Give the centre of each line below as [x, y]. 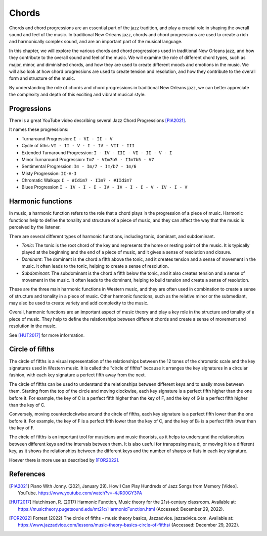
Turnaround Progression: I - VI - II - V [67, 138]
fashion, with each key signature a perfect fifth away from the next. [77, 375]
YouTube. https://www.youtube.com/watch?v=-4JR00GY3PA [80, 493]
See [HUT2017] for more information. [47, 335]
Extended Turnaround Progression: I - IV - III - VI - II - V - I [97, 152]
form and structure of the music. [42, 78]
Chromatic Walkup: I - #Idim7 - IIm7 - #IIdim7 [77, 180]
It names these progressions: [39, 129]
